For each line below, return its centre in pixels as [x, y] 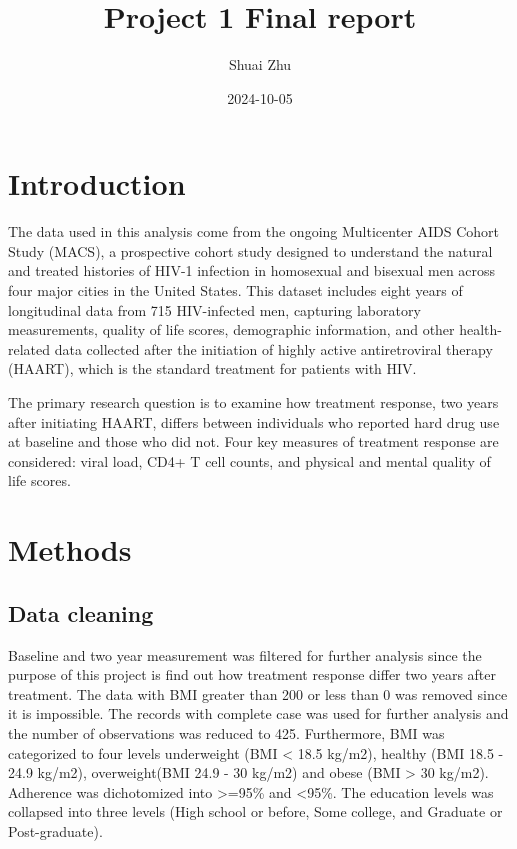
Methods [70, 549]
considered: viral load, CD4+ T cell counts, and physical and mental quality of [249, 460]
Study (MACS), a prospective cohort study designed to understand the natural [250, 250]
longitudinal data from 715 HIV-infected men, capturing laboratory [214, 309]
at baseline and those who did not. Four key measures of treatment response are [253, 441]
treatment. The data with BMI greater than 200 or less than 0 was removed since [258, 693]
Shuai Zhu [260, 64]
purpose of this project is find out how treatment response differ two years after [252, 674]
